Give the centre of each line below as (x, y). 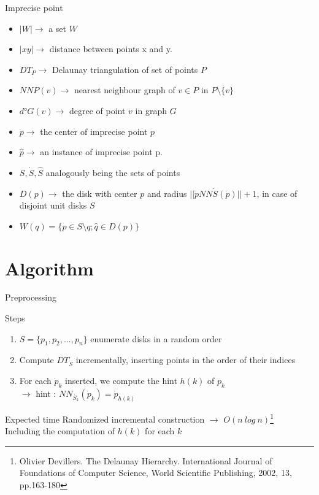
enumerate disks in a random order (156, 338)
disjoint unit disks (53, 205)
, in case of (277, 193)
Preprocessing (31, 297)
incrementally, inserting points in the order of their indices (186, 360)
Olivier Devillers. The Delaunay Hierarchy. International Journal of (146, 460)
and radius (167, 193)
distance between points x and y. (111, 49)
